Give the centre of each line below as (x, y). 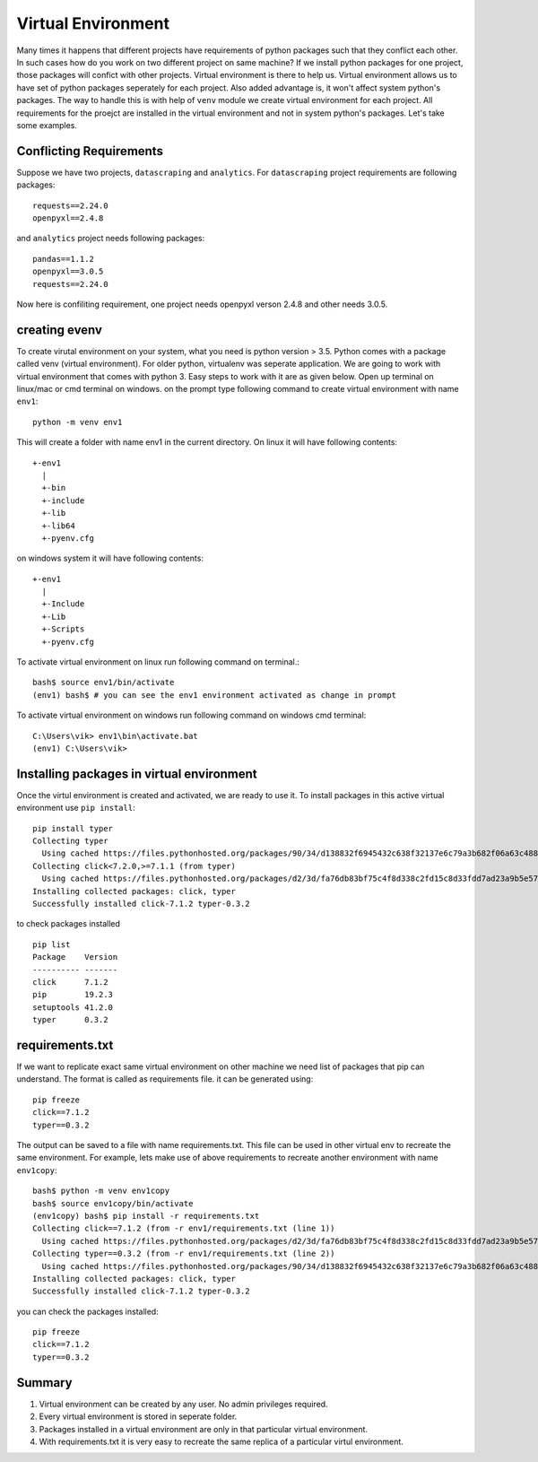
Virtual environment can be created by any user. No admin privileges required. (183, 1404)
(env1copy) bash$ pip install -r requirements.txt (146, 1216)
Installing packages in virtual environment (137, 774)
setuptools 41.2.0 (73, 1007)
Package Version (75, 957)
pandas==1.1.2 (63, 259)
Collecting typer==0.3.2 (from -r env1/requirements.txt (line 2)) (184, 1254)
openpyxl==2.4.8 (68, 218)
